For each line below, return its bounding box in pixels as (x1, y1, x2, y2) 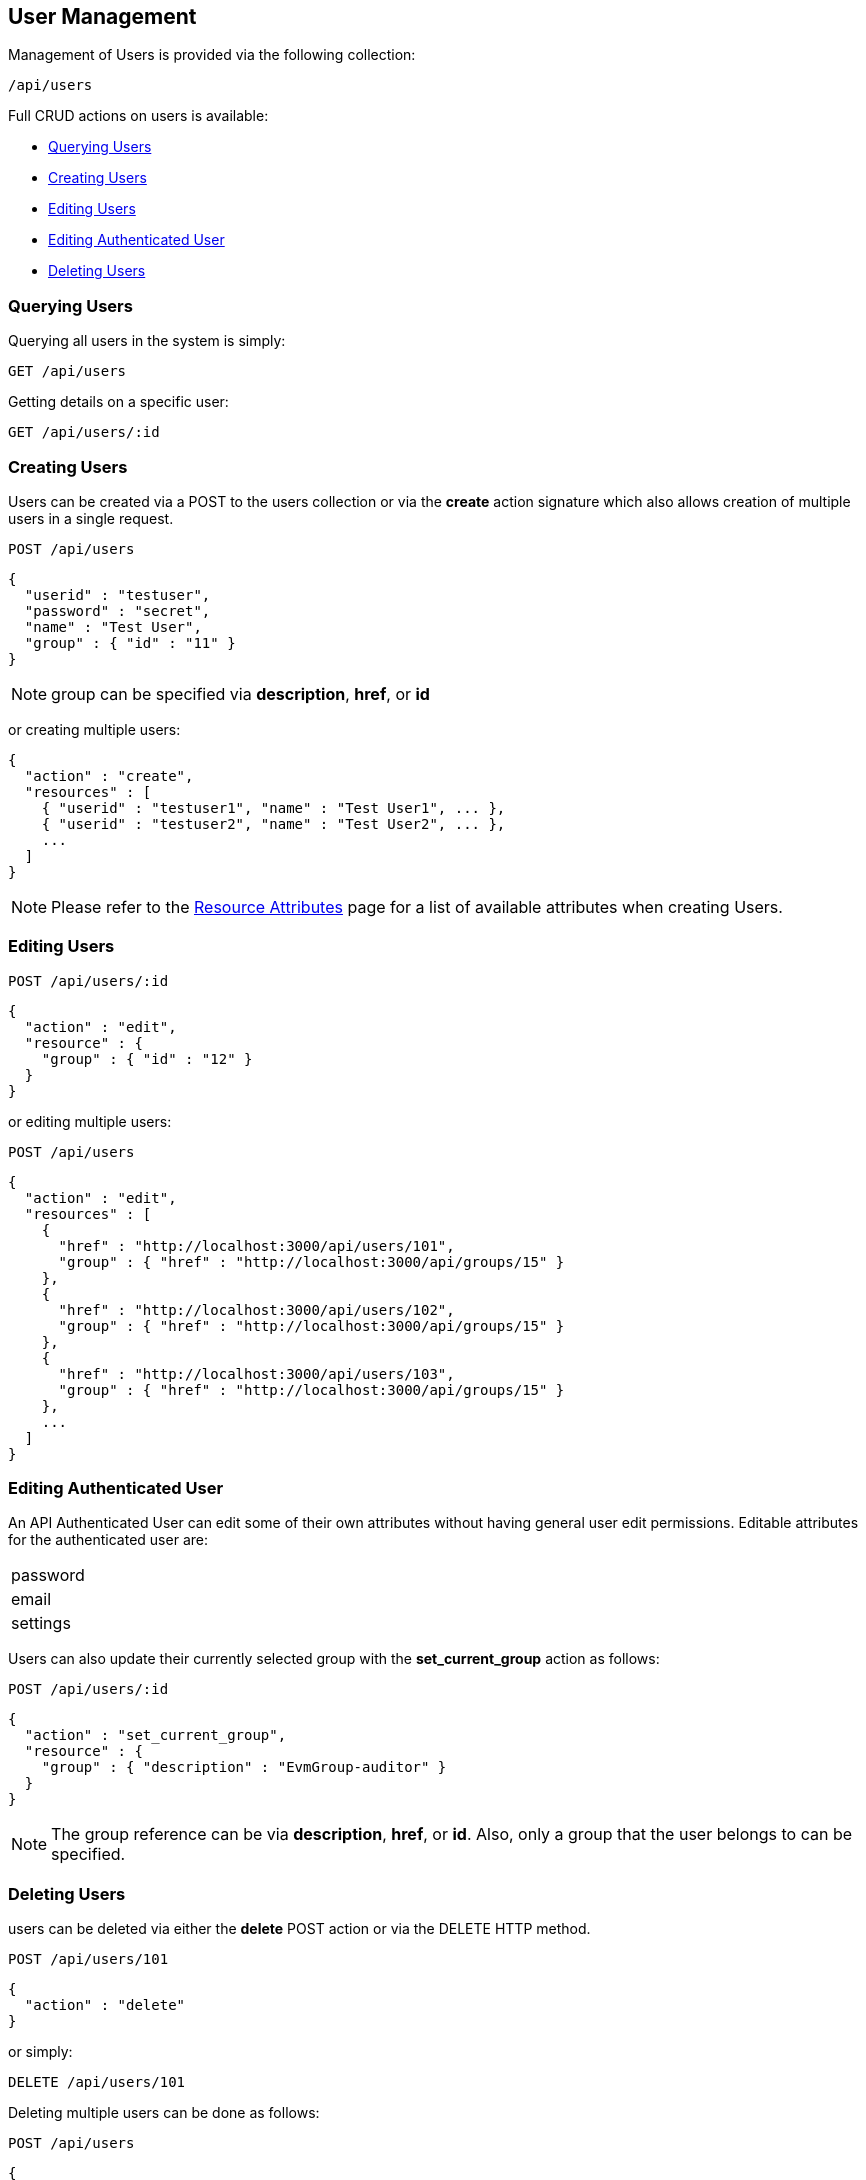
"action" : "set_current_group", (24, 1727, 287, 1744)
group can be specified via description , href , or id (51, 683, 430, 704)
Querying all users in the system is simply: (8, 332, 286, 350)
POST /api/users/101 (8, 1951, 169, 1968)
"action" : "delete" (24, 1997, 186, 2014)
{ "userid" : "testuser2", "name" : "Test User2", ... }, (41, 815, 506, 832)
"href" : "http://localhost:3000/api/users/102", (58, 1301, 455, 1318)
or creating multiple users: (8, 720, 181, 738)
